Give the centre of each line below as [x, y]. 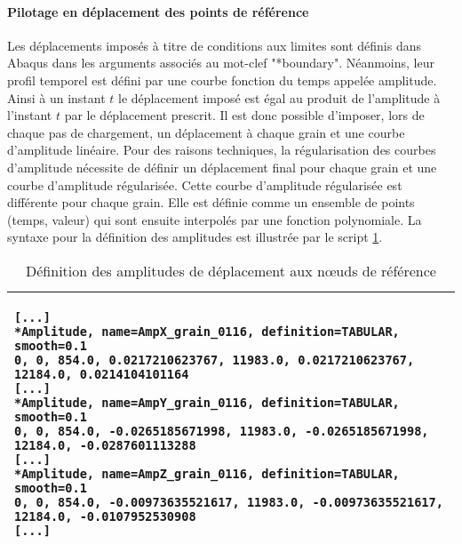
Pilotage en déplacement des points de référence [158, 11]
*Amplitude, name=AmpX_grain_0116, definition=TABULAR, [207, 331]
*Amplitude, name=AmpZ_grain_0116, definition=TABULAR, [207, 473]
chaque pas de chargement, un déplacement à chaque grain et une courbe [206, 132]
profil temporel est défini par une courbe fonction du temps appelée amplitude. [222, 80]
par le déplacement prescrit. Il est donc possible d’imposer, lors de [244, 115]
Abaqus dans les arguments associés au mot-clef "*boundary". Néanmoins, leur [221, 63]
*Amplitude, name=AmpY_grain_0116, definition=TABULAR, [207, 402]
